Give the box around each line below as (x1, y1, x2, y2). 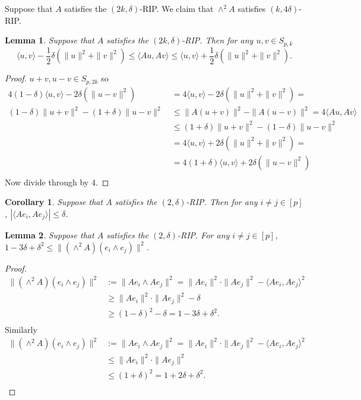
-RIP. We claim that (140, 2, 214, 14)
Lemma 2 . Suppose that (5, 228, 94, 241)
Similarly (5, 323, 37, 336)
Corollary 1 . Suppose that (5, 196, 103, 208)
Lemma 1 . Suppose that (5, 34, 94, 46)
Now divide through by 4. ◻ (5, 175, 109, 188)
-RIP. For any (177, 228, 230, 241)
